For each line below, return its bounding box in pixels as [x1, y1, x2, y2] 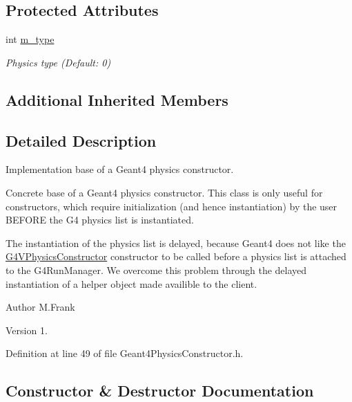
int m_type [6, 32, 55, 46]
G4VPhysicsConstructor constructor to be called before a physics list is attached [6, 249, 346, 264]
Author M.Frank [6, 300, 75, 314]
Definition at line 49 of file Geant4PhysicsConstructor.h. [6, 346, 244, 360]
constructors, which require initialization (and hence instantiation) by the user [6, 199, 338, 213]
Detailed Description [6, 129, 157, 151]
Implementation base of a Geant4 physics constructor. [6, 162, 234, 176]
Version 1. [6, 322, 48, 337]
